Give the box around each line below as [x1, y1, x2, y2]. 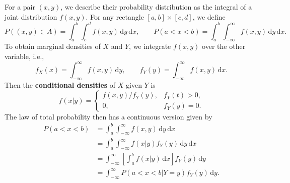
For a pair [5, 2, 35, 12]
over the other [202, 41, 246, 51]
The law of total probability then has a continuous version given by [5, 111, 212, 121]
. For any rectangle [86, 11, 144, 22]
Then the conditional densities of [5, 79, 116, 90]
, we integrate [129, 41, 171, 51]
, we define [192, 11, 226, 22]
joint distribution [5, 11, 57, 22]
